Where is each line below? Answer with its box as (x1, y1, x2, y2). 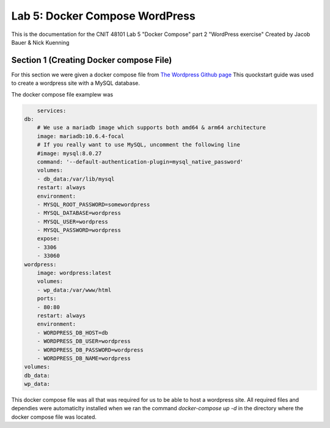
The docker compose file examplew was (11, 90, 113, 98)
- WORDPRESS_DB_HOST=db (37, 329, 108, 336)
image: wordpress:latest (37, 269, 112, 277)
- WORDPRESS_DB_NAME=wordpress (37, 355, 131, 361)
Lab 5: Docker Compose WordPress (11, 9, 196, 23)
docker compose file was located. (11, 413, 97, 421)
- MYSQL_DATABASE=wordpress (37, 209, 122, 217)
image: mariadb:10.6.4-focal (37, 132, 125, 140)
